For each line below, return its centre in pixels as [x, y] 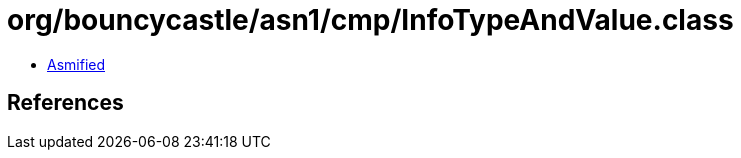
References [65, 103]
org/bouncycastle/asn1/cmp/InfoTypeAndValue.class [370, 20]
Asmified [76, 64]
